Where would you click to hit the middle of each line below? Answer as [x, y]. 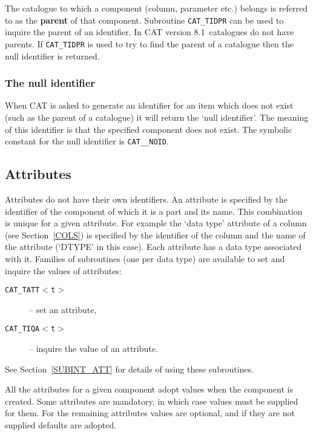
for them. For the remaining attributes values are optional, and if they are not [150, 413]
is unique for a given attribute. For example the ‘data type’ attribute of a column [156, 223]
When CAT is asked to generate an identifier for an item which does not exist [149, 105]
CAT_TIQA [22, 329]
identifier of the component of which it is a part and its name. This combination [154, 211]
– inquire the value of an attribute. [94, 349]
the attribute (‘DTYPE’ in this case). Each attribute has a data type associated [153, 247]
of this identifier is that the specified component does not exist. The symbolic [149, 129]
